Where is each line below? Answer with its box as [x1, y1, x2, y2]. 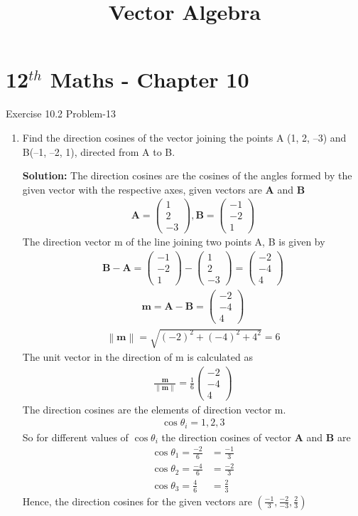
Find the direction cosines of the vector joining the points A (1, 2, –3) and [22, 130, 347, 144]
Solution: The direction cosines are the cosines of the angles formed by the [22, 168, 352, 183]
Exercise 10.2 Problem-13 [6, 106, 116, 121]
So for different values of [22, 429, 129, 444]
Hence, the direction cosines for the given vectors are [22, 493, 252, 508]
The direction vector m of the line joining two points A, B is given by [22, 234, 325, 249]
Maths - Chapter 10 [50, 65, 249, 94]
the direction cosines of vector [161, 429, 292, 444]
